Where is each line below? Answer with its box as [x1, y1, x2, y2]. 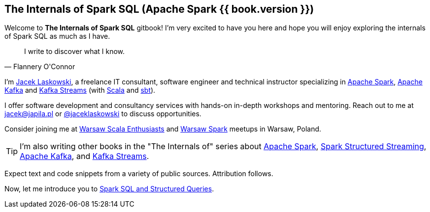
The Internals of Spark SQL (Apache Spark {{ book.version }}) [4, 3, 314, 15]
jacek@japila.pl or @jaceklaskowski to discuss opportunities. [4, 109, 201, 118]
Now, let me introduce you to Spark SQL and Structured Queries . [4, 185, 214, 193]
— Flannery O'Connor [4, 62, 75, 71]
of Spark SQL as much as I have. [4, 32, 110, 41]
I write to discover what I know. [24, 47, 125, 56]
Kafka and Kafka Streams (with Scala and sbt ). [4, 86, 156, 95]
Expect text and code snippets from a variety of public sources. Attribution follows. [4, 169, 273, 178]
